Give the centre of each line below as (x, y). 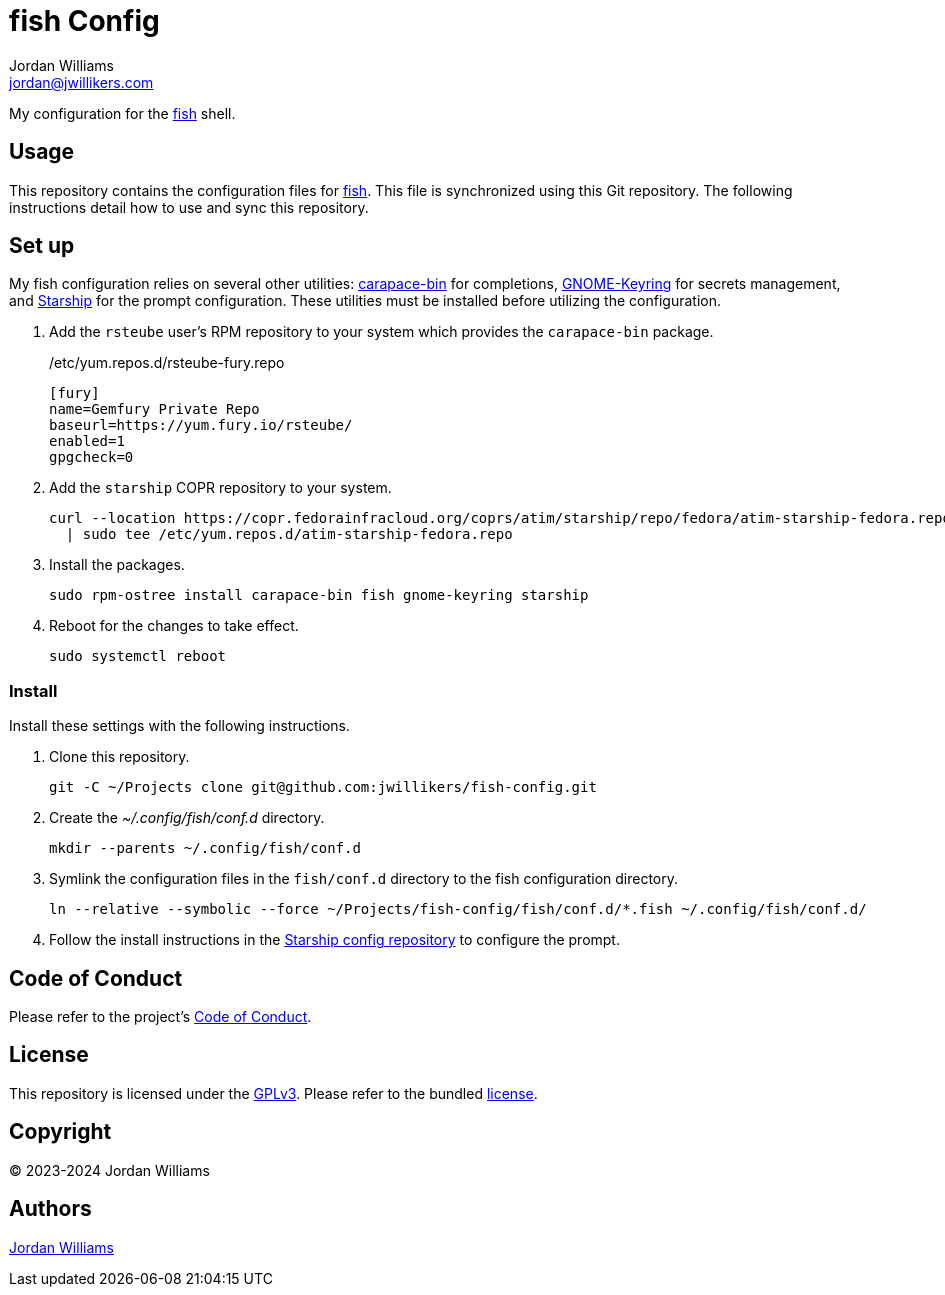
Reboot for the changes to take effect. (174, 626)
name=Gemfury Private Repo (154, 409)
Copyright (60, 1132)
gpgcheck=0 (91, 457)
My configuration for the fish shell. (122, 113)
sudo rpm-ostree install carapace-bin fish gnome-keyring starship (319, 595)
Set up (42, 246)
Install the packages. (117, 565)
